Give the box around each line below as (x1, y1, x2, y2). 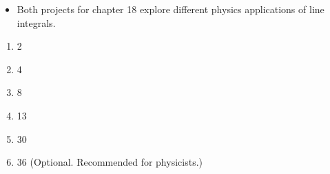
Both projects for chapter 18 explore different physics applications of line (17, 2, 324, 16)
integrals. (17, 15, 56, 30)
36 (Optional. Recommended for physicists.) (17, 155, 203, 169)
